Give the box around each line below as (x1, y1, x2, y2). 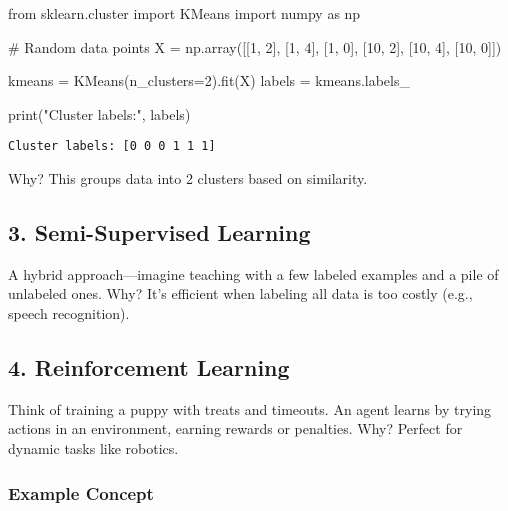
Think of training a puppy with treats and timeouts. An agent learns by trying (8, 398, 492, 419)
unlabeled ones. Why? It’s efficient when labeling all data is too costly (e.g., (8, 283, 473, 304)
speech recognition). (8, 303, 130, 324)
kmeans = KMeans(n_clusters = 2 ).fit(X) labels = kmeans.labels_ (8, 70, 410, 91)
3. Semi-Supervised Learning (8, 217, 311, 248)
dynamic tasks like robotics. (8, 438, 179, 458)
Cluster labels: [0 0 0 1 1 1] (8, 139, 216, 154)
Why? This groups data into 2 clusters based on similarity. (8, 168, 368, 189)
